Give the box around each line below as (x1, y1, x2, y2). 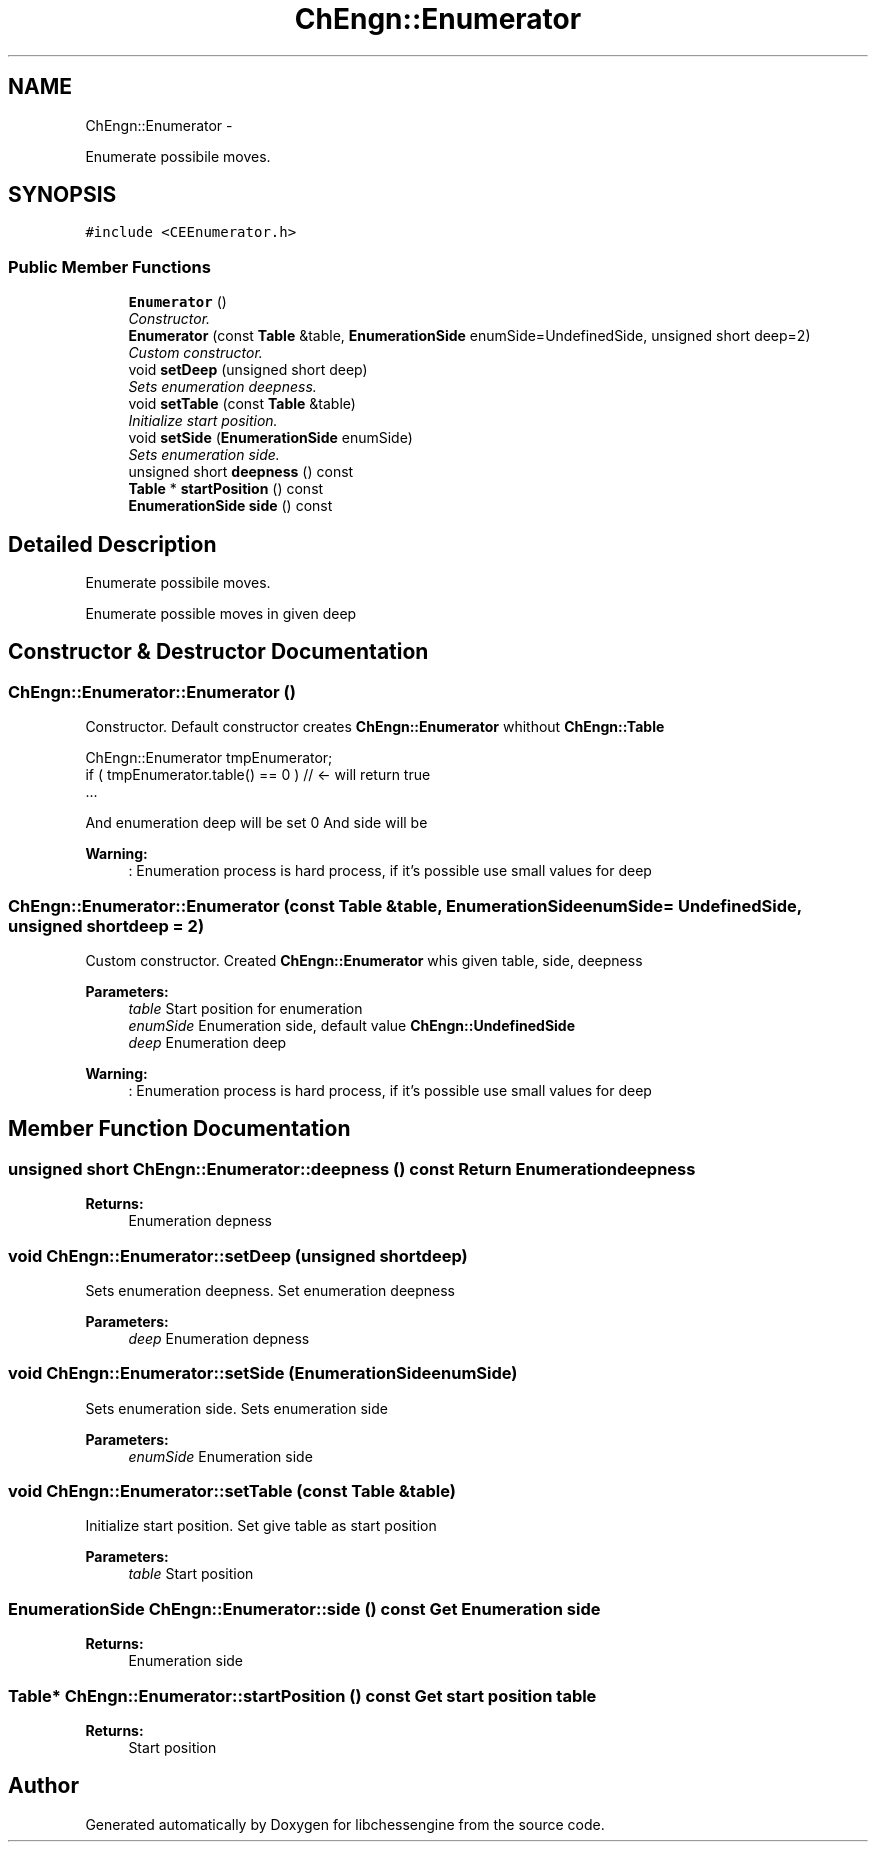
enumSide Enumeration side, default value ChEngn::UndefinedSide (128, 1017, 576, 1034)
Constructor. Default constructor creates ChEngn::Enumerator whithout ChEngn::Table (85, 718, 665, 736)
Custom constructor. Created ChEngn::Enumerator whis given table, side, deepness (85, 952, 643, 969)
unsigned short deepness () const (128, 463, 354, 481)
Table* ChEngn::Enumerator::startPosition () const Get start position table (8, 1685, 597, 1706)
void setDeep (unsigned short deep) (128, 361, 368, 379)
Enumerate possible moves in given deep (85, 605, 357, 623)
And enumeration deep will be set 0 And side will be (85, 814, 428, 832)
